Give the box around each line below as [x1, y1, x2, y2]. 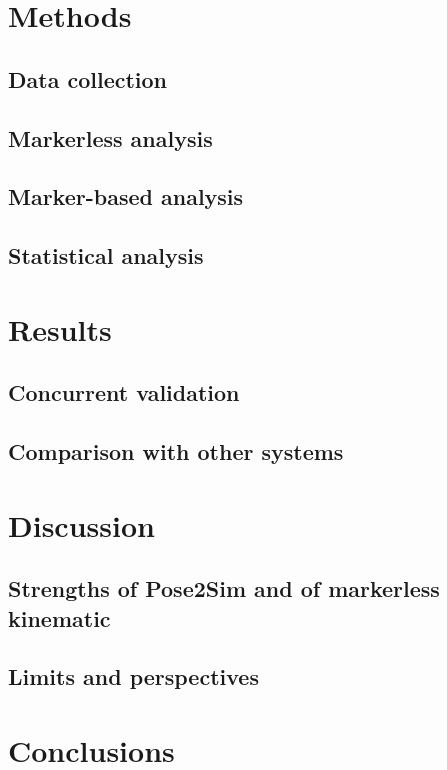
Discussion [8, 504, 155, 545]
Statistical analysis [8, 240, 204, 271]
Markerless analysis [8, 122, 213, 153]
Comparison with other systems [8, 436, 344, 467]
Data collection [8, 63, 168, 94]
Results [8, 308, 112, 349]
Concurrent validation [8, 377, 240, 408]
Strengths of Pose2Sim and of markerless [8, 573, 440, 604]
